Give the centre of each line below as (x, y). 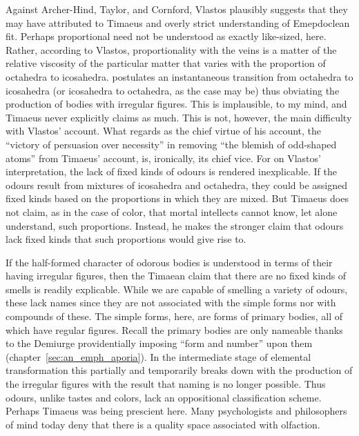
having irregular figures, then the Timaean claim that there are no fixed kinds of (176, 276)
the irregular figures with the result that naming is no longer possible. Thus (166, 384)
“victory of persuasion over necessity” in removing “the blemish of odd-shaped (171, 144)
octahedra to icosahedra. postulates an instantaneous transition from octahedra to (179, 76)
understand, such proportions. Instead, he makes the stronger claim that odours (175, 225)
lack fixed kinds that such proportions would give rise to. (126, 239)
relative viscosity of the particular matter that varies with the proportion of (166, 63)
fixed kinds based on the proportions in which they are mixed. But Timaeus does (177, 198)
